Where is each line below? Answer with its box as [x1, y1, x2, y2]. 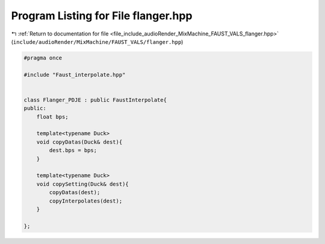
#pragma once [23, 54, 63, 61]
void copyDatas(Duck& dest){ [36, 138, 123, 145]
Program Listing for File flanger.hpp [11, 9, 193, 22]
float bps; [36, 113, 69, 120]
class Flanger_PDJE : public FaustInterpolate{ [23, 96, 167, 103]
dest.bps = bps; [49, 147, 97, 154]
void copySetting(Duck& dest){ [36, 180, 129, 188]
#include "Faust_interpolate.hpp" [23, 71, 126, 78]
